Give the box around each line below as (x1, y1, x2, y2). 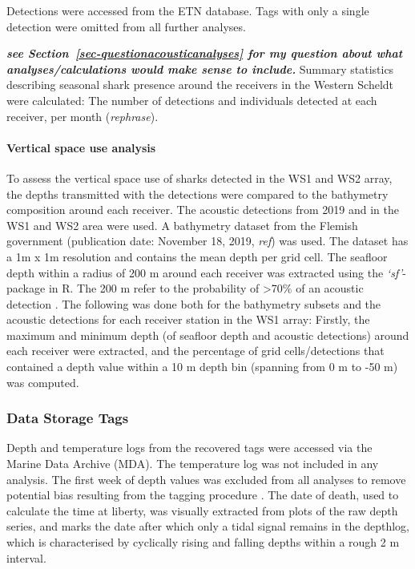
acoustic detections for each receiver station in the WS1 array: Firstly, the (6, 311, 370, 328)
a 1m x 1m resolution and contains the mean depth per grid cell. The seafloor (6, 248, 388, 264)
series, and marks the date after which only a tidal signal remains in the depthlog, (6, 518, 409, 535)
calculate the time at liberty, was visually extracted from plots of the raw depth (6, 502, 398, 519)
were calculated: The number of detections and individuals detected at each (6, 91, 377, 108)
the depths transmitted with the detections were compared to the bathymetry (6, 185, 389, 202)
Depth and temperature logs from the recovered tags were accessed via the (6, 439, 373, 456)
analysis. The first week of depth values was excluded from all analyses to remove (6, 470, 406, 487)
